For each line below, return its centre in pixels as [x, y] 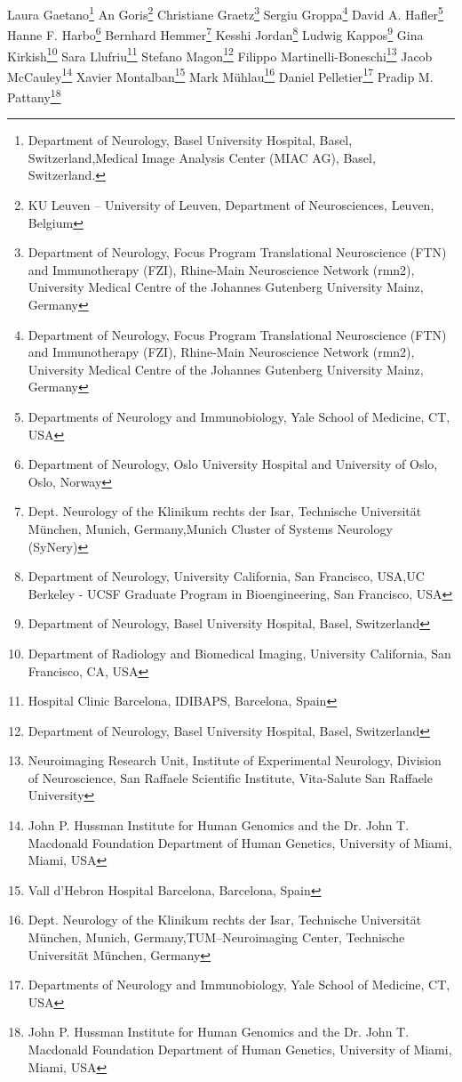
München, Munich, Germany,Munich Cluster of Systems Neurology [210, 528]
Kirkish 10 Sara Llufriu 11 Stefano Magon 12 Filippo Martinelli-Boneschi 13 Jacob [220, 54]
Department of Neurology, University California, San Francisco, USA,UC [226, 576]
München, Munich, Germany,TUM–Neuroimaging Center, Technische [216, 937]
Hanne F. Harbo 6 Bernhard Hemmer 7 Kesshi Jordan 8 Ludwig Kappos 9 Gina [215, 33]
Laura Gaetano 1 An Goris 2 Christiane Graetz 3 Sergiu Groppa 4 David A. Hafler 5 [225, 13]
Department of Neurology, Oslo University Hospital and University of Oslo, [233, 464]
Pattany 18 [34, 96]
